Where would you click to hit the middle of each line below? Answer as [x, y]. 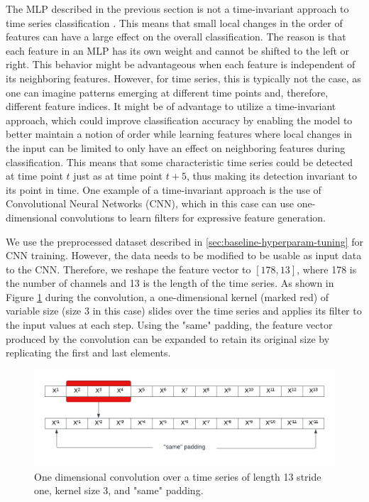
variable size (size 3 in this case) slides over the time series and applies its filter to [184, 311]
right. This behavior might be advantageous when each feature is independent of [181, 64]
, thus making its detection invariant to [272, 176]
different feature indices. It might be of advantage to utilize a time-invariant [171, 106]
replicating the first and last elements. [88, 353]
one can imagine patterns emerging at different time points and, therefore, [167, 92]
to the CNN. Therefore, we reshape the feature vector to [128, 269]
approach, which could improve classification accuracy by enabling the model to [179, 120]
